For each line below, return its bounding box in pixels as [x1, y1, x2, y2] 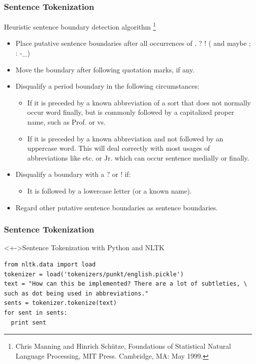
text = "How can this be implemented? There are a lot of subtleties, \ [4, 280, 247, 288]
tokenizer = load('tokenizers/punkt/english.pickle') [4, 270, 184, 278]
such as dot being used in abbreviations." [4, 290, 149, 297]
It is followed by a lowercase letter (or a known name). [27, 186, 192, 196]
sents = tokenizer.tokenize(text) [4, 299, 117, 307]
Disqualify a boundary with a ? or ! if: [15, 169, 131, 179]
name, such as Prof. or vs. [27, 117, 106, 127]
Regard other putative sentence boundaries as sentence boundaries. [15, 202, 218, 212]
